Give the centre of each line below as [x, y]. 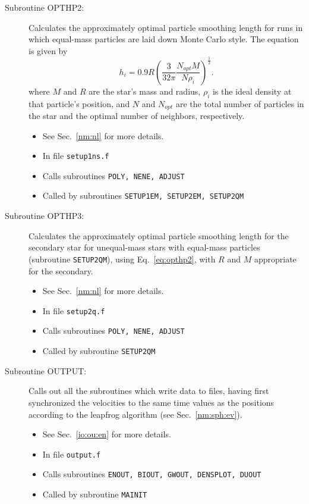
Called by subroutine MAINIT [95, 494]
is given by [48, 50]
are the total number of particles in [240, 103]
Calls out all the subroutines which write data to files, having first [149, 391]
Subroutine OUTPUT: [46, 370]
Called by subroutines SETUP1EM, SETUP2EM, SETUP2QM [143, 195]
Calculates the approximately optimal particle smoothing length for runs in [166, 27]
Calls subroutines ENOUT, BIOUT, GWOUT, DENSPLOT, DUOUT [152, 474]
